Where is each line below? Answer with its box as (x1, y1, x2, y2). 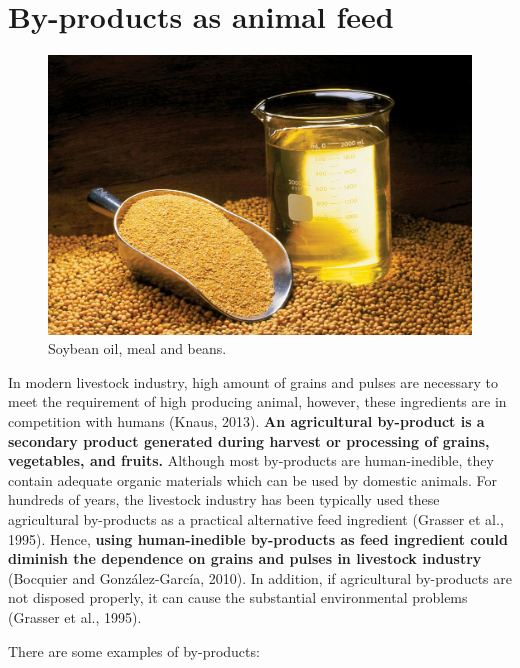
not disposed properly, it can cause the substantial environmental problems (8, 587, 468, 608)
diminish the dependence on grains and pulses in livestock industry (8, 548, 482, 569)
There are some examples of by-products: (8, 640, 260, 661)
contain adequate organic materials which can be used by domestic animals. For (8, 469, 498, 490)
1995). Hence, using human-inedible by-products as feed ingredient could (8, 528, 508, 549)
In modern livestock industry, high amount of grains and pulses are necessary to (8, 371, 498, 392)
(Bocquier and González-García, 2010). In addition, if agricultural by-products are (8, 567, 512, 588)
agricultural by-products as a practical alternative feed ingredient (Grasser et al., (8, 508, 504, 529)
